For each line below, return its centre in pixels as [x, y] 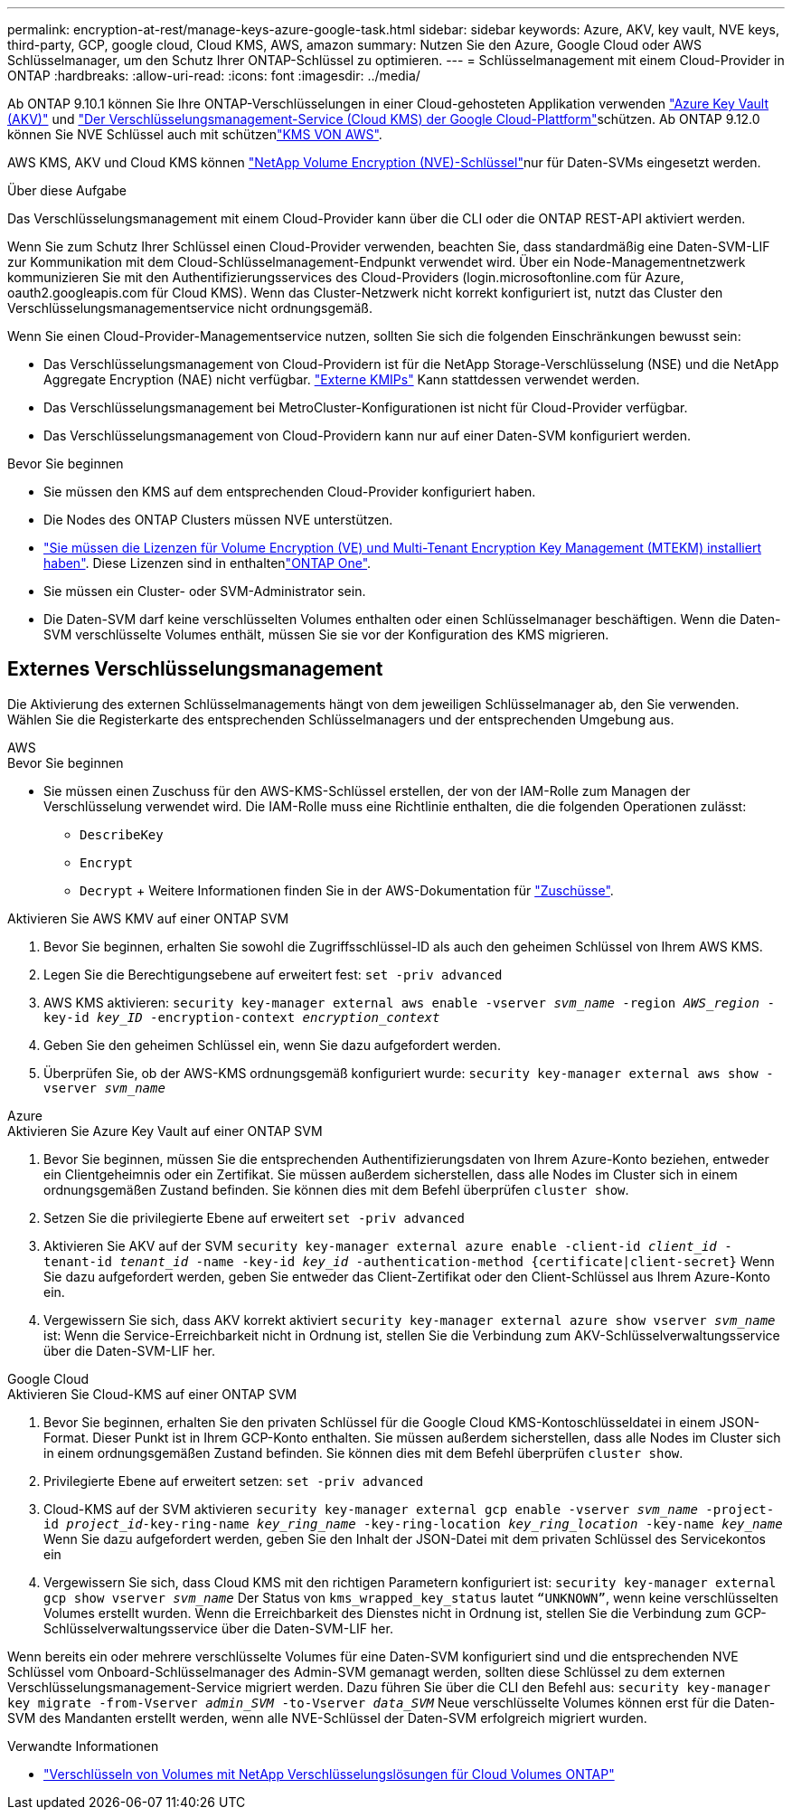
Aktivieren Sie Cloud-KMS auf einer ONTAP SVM [152, 1394]
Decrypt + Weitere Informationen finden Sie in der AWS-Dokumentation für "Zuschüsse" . [347, 890]
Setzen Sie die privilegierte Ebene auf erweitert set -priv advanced [254, 1217]
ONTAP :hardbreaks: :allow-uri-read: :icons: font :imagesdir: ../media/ [214, 76]
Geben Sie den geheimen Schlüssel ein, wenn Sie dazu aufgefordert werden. [272, 1045]
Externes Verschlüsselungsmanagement [195, 669]
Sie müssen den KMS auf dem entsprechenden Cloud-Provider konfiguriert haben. [290, 492]
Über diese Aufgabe [67, 190]
